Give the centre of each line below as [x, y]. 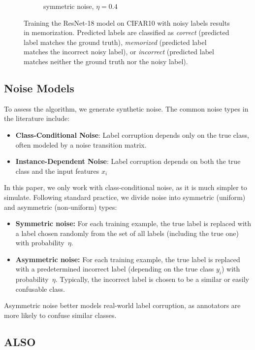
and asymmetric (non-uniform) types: [61, 207]
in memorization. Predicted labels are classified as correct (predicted [127, 32]
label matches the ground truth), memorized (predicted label [115, 42]
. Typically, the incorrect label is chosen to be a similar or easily [152, 279]
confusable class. [40, 289]
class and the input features [57, 171]
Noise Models [39, 88]
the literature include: [37, 118]
